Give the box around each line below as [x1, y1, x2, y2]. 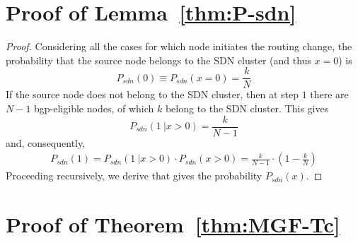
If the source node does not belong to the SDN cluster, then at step [6, 87, 299, 102]
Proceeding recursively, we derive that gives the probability [6, 168, 262, 183]
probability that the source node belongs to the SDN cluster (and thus [6, 52, 311, 67]
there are [310, 87, 349, 102]
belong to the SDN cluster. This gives [165, 100, 329, 115]
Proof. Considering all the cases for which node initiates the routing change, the [6, 39, 352, 54]
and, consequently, [6, 135, 86, 150]
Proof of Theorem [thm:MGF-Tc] [6, 210, 340, 239]
